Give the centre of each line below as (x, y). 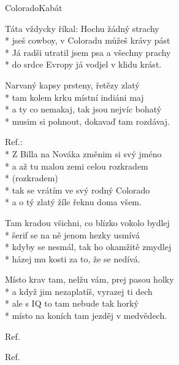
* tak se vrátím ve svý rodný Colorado (78, 190)
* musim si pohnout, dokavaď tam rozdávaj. (87, 121)
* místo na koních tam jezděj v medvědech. (86, 316)
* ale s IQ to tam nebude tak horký (72, 303)
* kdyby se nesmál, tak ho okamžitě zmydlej (88, 247)
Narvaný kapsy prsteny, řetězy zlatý (72, 84)
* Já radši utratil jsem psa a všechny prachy (88, 52)
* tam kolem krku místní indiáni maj (74, 97)
